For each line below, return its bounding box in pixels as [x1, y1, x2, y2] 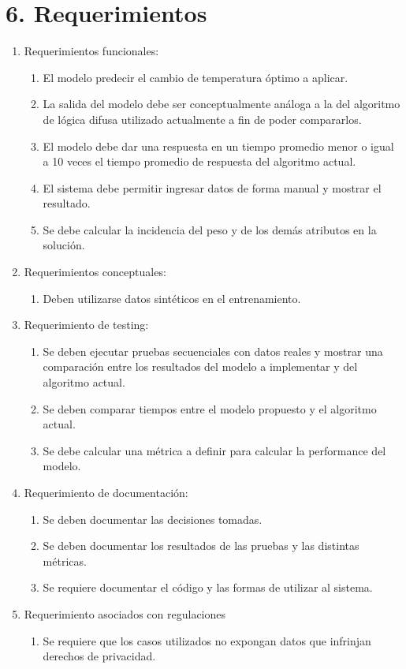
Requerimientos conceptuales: [24, 263, 166, 280]
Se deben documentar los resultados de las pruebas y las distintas [43, 537, 359, 554]
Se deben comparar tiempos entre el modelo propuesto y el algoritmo [43, 400, 377, 417]
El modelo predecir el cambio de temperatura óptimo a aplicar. [43, 69, 348, 85]
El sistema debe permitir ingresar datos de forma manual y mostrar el [43, 179, 382, 196]
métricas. [43, 552, 87, 569]
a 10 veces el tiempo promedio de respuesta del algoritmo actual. [43, 153, 356, 170]
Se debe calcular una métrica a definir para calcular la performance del [43, 442, 386, 458]
